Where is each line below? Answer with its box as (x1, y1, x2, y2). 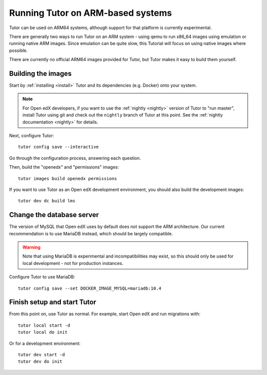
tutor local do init (18, 330, 68, 335)
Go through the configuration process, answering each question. (9, 155, 141, 161)
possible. (9, 47, 28, 53)
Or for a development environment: (9, 340, 81, 346)
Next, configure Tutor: (9, 132, 54, 138)
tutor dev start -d (18, 352, 65, 358)
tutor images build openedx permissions (18, 176, 117, 181)
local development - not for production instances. (22, 260, 124, 266)
